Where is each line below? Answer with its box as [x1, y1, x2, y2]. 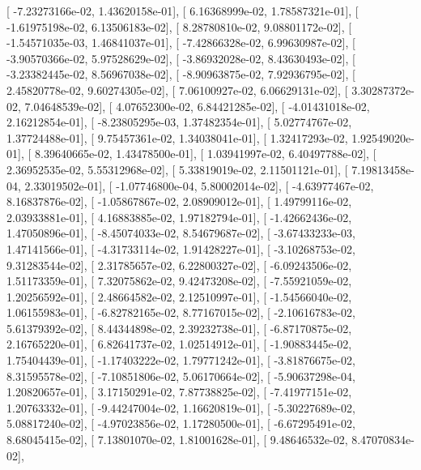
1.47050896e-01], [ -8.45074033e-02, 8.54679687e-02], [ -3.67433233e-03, [6, 224, 355, 241]
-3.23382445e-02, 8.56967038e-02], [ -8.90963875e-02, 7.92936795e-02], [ [6, 66, 355, 83]
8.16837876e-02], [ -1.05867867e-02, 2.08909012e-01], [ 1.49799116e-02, [6, 193, 352, 210]
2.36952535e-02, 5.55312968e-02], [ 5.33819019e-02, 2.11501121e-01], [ [6, 160, 348, 177]
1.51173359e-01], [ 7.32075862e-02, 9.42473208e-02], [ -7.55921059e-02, [6, 272, 352, 289]
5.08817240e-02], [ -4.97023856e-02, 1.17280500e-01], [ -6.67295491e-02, [6, 415, 355, 432]
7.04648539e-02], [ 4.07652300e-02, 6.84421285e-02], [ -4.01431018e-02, [24, 97, 370, 114]
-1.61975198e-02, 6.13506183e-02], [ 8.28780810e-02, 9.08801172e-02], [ [6, 18, 352, 35]
